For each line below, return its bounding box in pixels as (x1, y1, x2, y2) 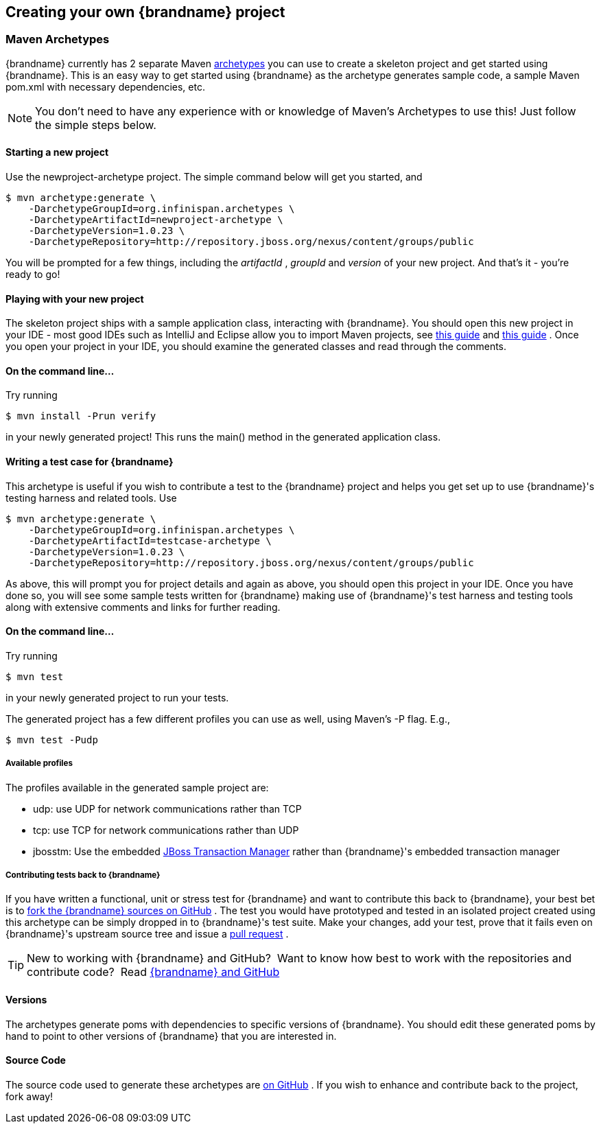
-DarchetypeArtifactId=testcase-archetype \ (28, 535, 272, 546)
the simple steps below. (35, 117, 156, 132)
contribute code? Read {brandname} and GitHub (27, 965, 280, 979)
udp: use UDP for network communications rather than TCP (33, 802, 302, 815)
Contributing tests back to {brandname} (5, 870, 161, 881)
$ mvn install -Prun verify (5, 410, 156, 422)
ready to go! (5, 268, 60, 281)
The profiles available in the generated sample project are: (5, 781, 269, 793)
